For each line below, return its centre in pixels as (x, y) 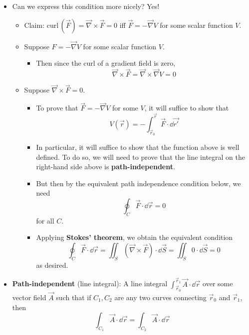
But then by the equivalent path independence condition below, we (138, 183)
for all (45, 220)
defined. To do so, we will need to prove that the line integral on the (140, 157)
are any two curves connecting (160, 297)
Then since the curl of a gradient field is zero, (106, 63)
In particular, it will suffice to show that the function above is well (138, 147)
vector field (29, 297)
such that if (74, 297)
